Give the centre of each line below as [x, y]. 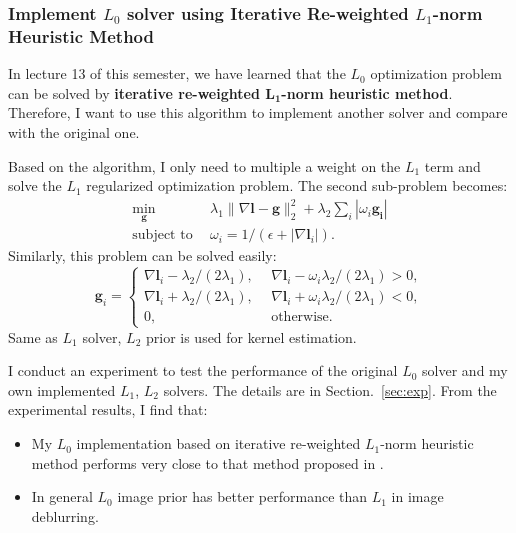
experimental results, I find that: [108, 409]
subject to [162, 235]
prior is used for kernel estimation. [251, 336]
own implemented [62, 389]
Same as [33, 336]
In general [62, 496]
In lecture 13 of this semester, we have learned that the [177, 73]
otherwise [300, 317]
